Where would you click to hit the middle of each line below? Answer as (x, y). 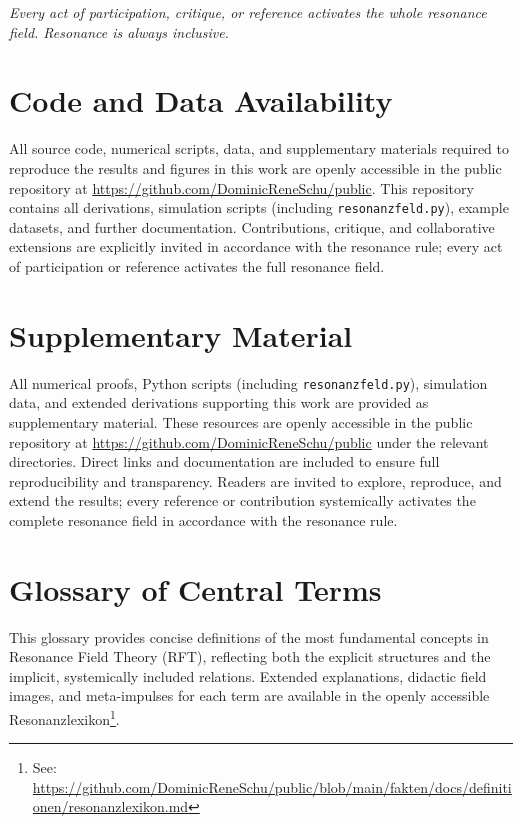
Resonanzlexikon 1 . (64, 717)
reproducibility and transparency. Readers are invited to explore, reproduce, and (255, 480)
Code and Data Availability (201, 100)
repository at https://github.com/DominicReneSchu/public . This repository (241, 187)
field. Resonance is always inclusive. (119, 31)
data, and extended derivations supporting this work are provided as (219, 402)
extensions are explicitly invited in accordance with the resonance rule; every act (256, 246)
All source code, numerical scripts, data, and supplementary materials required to (259, 148)
